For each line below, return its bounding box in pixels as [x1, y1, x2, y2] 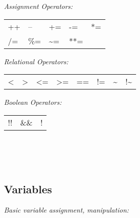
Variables [4, 181, 52, 196]
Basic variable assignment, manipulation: [4, 204, 129, 215]
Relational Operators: [4, 56, 69, 66]
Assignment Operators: [4, 1, 73, 11]
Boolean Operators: [4, 97, 62, 107]
